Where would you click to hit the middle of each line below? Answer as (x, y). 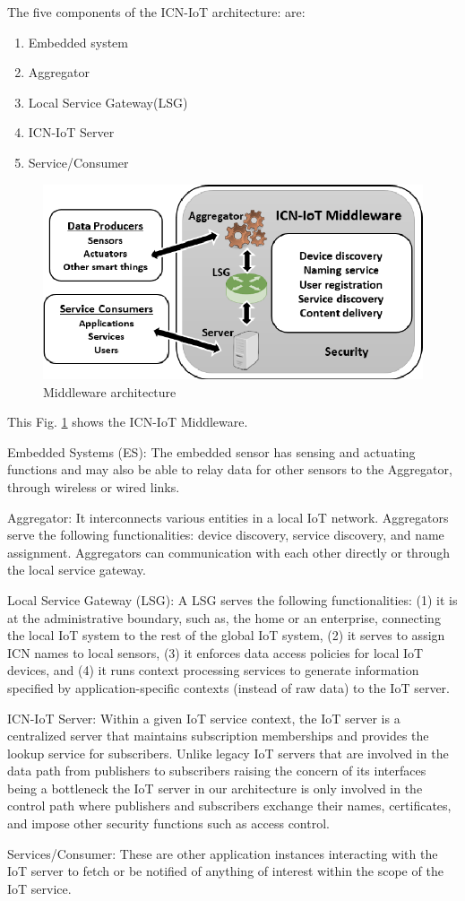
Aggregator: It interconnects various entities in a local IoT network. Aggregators (228, 517)
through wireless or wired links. (94, 486)
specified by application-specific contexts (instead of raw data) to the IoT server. (228, 687)
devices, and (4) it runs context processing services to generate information (213, 670)
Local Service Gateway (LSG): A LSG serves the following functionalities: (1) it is (232, 599)
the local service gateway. (77, 570)
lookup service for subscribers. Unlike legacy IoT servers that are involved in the (228, 753)
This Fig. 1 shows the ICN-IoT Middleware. (128, 422)
